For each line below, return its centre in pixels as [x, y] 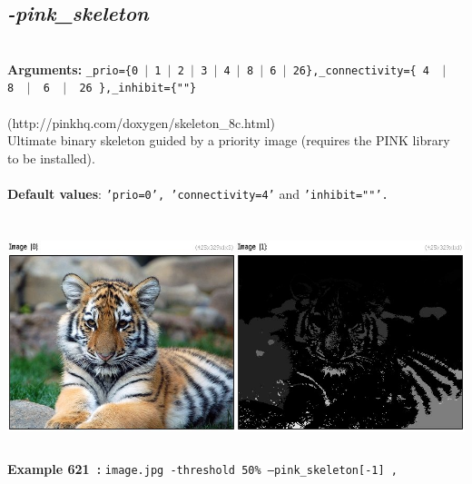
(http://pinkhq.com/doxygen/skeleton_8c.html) [141, 122]
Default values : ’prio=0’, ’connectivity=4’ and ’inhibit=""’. [198, 194]
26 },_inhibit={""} [138, 89]
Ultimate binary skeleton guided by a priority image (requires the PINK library [229, 140]
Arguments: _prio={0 [73, 69]
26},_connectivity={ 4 [361, 70]
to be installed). [51, 158]
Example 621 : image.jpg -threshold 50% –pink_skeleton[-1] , [202, 468]
